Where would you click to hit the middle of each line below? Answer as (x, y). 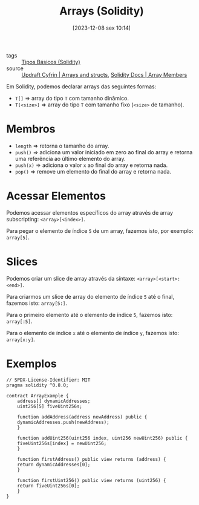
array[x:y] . (21, 339)
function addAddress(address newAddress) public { (82, 417)
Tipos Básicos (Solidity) (51, 62)
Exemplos (32, 363)
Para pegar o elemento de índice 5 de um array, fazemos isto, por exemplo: (100, 230)
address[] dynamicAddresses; (54, 401)
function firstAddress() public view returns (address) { (92, 459)
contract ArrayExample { (38, 396)
